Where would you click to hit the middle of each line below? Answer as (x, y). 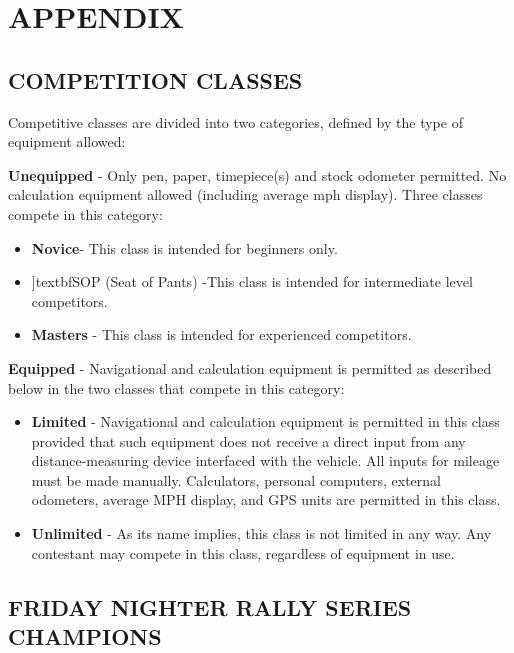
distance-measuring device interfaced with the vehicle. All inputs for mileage (265, 460)
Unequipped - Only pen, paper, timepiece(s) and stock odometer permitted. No (257, 174)
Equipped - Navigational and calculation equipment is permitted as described (250, 367)
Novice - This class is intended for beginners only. (184, 247)
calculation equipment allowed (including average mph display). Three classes (245, 194)
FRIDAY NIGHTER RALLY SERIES (210, 606)
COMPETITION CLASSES (155, 79)
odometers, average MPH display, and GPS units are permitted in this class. (266, 499)
